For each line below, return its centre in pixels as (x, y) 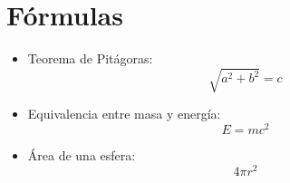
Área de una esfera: (82, 154)
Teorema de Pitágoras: (90, 58)
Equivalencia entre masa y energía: (124, 114)
